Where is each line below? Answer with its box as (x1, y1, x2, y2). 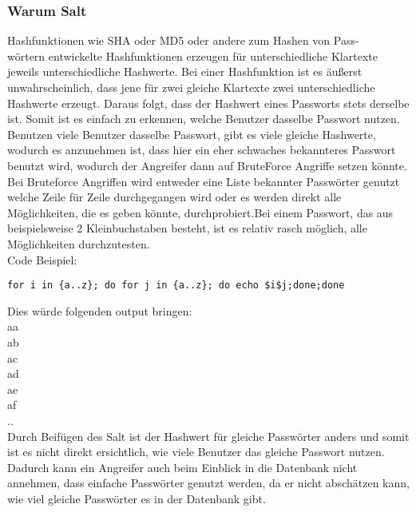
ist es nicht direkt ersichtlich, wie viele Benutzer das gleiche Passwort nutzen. (7, 443, 385, 460)
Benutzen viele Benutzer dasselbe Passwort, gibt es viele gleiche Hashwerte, (7, 125, 376, 142)
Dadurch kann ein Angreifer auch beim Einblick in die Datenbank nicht (7, 458, 358, 475)
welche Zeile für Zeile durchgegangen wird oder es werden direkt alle (7, 189, 342, 205)
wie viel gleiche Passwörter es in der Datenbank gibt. (7, 490, 266, 506)
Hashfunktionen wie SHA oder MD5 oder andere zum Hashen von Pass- (7, 32, 359, 49)
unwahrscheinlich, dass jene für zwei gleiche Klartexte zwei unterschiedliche (7, 79, 375, 95)
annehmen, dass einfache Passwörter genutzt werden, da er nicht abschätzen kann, (7, 474, 410, 491)
